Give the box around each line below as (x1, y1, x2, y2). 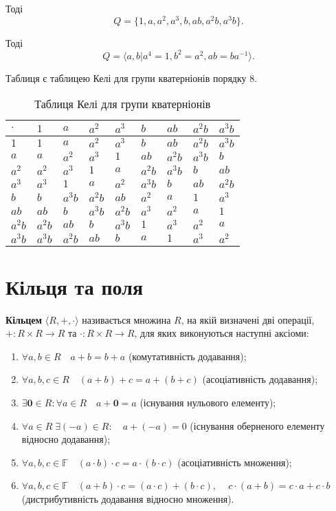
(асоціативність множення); (177, 455, 292, 469)
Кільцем (5, 312, 43, 326)
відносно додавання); (21, 432, 111, 446)
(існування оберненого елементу (190, 418, 325, 432)
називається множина (82, 312, 171, 326)
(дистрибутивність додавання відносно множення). (21, 492, 234, 505)
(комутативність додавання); (128, 348, 247, 363)
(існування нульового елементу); (139, 395, 276, 410)
